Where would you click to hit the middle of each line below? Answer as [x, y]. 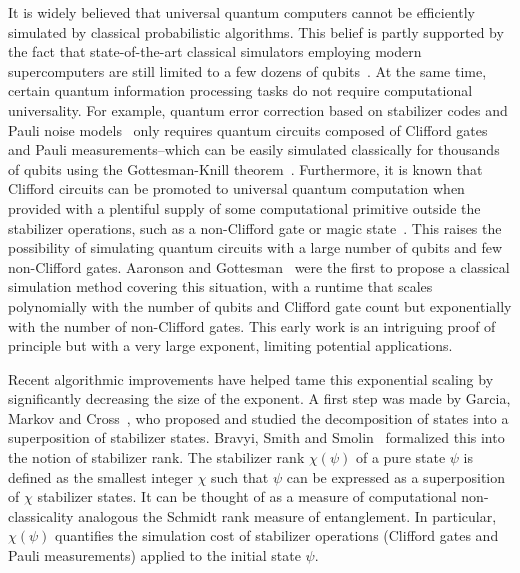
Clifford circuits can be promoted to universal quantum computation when [236, 188]
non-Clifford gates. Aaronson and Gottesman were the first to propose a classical [259, 266]
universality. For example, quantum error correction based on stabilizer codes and [258, 109]
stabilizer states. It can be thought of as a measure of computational [247, 496]
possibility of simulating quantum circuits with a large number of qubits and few [255, 247]
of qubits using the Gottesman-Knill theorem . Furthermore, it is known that [245, 168]
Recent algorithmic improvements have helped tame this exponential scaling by [251, 378]
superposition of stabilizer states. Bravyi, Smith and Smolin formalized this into [256, 437]
